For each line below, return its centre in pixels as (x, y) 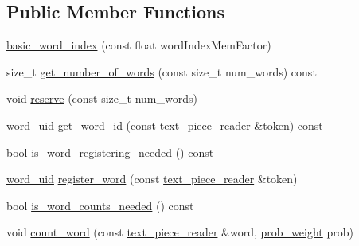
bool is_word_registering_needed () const (110, 152)
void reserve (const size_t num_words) (102, 98)
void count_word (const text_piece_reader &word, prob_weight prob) (180, 232)
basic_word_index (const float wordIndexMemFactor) (139, 45)
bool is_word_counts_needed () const (100, 205)
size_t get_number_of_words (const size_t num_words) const (162, 71)
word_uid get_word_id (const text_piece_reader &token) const (165, 125)
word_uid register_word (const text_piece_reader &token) (152, 179)
